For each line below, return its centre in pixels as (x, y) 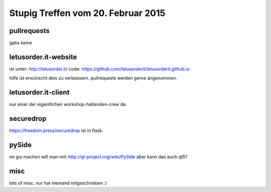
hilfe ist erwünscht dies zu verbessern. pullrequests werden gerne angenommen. (93, 78)
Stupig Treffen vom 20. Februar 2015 (87, 13)
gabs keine (21, 43)
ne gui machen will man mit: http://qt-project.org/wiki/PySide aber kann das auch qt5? (98, 157)
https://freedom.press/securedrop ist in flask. (56, 130)
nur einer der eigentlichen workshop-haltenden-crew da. (68, 104)
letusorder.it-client (39, 92)
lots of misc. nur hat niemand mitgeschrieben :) (58, 183)
